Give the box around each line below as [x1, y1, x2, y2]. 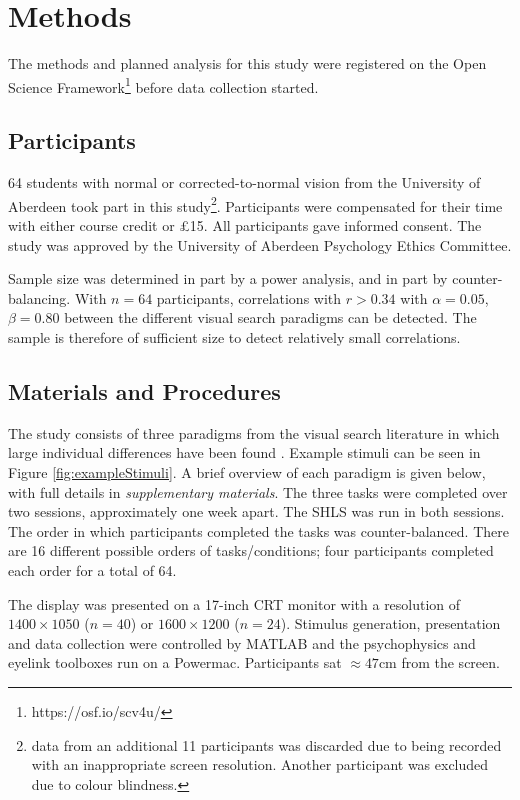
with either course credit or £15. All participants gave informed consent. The [8, 215, 482, 236]
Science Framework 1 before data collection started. [8, 73, 319, 97]
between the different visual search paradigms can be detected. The [64, 307, 477, 328]
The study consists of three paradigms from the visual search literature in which [8, 422, 500, 443]
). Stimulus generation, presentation [280, 613, 501, 634]
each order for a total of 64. [8, 559, 177, 580]
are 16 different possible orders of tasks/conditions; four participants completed [8, 540, 494, 561]
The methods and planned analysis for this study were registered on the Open [8, 53, 487, 74]
